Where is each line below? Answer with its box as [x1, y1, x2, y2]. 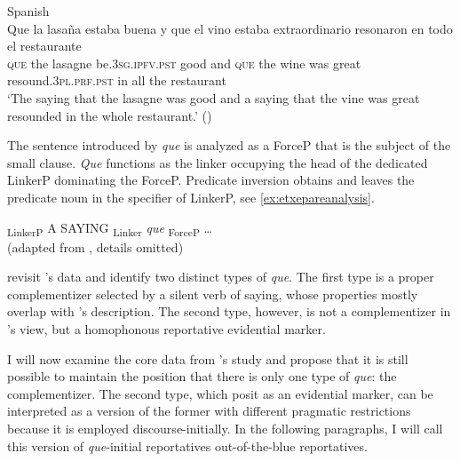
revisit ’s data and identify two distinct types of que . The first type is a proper [7, 267, 434, 286]
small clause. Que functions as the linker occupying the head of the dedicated [7, 153, 428, 171]
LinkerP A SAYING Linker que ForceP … [7, 218, 212, 239]
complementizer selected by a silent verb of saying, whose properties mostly [7, 284, 418, 303]
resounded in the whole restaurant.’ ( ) [7, 106, 212, 124]
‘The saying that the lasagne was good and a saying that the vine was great [7, 88, 420, 107]
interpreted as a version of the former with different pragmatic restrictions [7, 401, 411, 420]
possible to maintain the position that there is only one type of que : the [7, 367, 397, 385]
